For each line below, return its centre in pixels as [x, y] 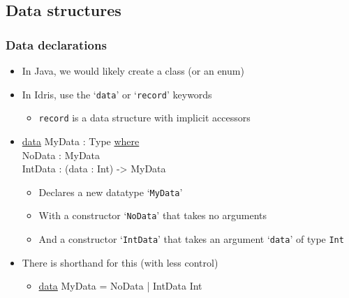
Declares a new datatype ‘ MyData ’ [111, 192]
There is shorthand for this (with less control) [120, 262]
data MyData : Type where [81, 141]
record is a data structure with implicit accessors [144, 118]
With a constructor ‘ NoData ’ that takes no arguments [153, 215]
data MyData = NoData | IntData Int [120, 286]
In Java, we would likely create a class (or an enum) [133, 70]
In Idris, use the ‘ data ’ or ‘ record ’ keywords [117, 94]
